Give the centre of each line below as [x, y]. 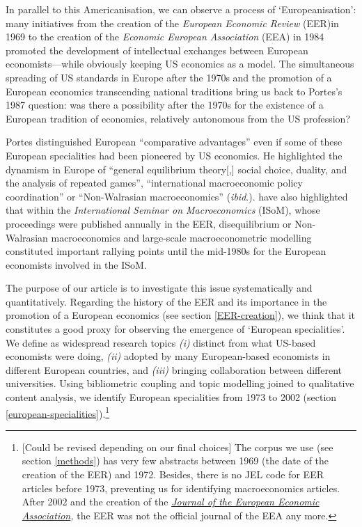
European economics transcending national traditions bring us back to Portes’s [174, 91]
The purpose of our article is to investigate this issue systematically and [159, 288]
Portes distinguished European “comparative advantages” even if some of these [174, 142]
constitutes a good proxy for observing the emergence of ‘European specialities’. [175, 329]
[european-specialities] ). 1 [58, 412]
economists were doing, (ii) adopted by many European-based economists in [168, 356]
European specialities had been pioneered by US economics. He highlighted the [174, 155]
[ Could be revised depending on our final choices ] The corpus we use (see [178, 447]
